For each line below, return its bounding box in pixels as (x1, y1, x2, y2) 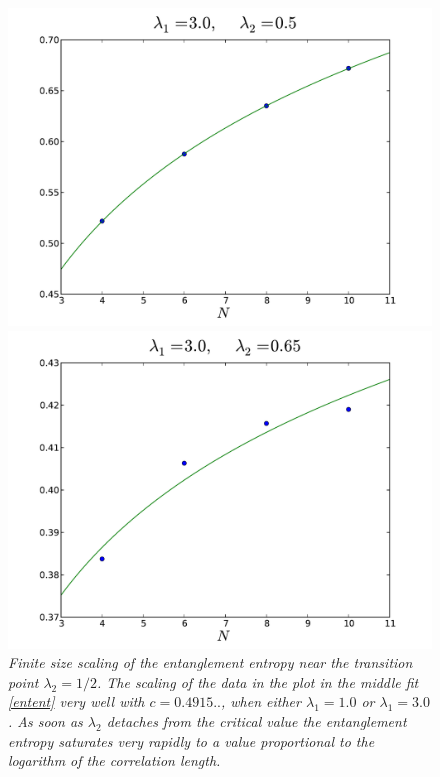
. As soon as (8, 710, 83, 731)
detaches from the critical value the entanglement (106, 710, 407, 731)
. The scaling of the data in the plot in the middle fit (96, 671, 419, 692)
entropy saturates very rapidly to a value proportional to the (8, 730, 375, 751)
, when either (220, 691, 301, 712)
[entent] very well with (8, 691, 145, 712)
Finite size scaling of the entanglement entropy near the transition (8, 652, 413, 673)
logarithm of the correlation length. (8, 750, 221, 771)
